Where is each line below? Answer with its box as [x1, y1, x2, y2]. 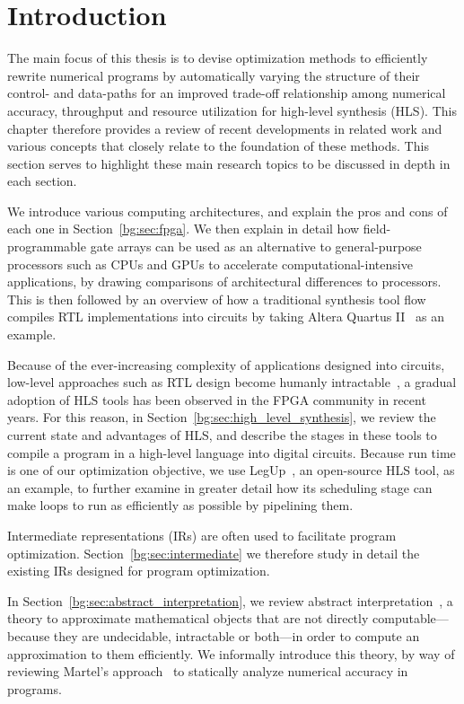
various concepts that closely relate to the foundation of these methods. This [7, 136, 429, 155]
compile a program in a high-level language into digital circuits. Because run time [7, 443, 456, 462]
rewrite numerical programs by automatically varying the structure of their [7, 66, 420, 84]
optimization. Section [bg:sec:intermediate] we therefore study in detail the [7, 543, 420, 562]
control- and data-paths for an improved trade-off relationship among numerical [7, 84, 446, 102]
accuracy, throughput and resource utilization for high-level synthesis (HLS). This [7, 101, 457, 119]
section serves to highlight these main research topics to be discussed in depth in [7, 154, 451, 172]
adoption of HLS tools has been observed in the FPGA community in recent [7, 390, 426, 409]
